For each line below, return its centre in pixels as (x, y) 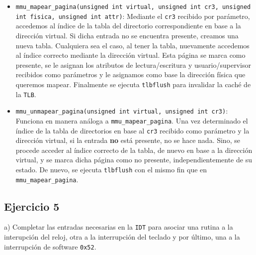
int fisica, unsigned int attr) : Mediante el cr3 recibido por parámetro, (133, 16)
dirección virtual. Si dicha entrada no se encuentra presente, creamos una (127, 35)
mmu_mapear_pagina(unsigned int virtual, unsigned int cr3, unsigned (133, 7)
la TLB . (26, 94)
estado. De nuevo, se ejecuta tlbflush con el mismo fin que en (111, 169)
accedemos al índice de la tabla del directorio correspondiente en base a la (128, 26)
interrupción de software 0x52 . (50, 246)
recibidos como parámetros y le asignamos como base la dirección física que (130, 74)
